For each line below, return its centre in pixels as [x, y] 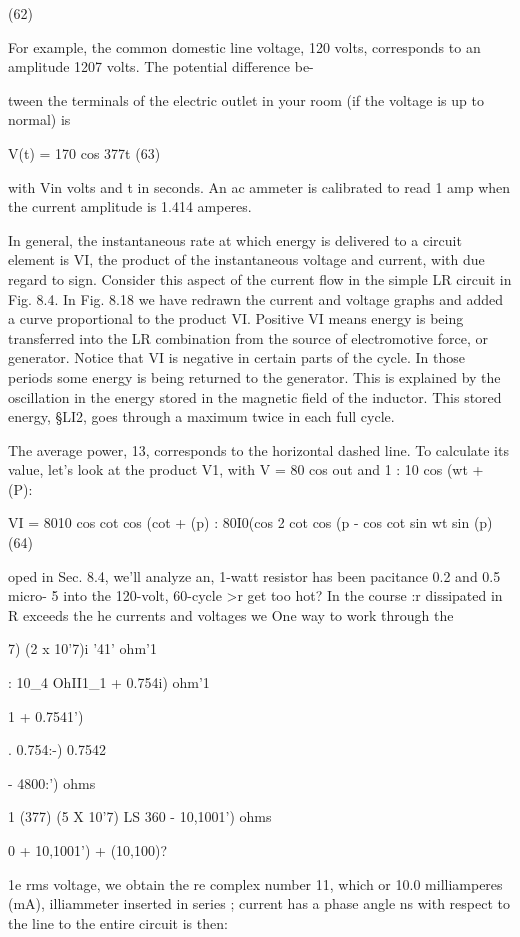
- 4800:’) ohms [52, 782]
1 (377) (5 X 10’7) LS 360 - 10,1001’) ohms [140, 816]
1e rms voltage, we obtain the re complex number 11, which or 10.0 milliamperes [255, 883]
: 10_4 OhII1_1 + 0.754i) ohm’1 [109, 682]
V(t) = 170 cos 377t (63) [84, 152]
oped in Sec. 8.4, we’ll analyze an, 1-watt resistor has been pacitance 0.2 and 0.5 [254, 575]
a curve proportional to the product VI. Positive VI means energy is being [236, 318]
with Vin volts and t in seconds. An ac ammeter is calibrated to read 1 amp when [259, 186]
